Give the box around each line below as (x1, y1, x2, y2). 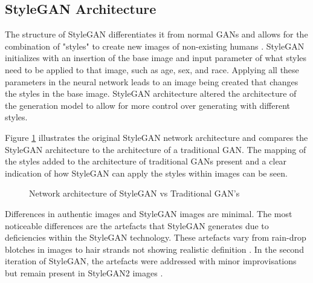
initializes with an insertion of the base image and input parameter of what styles (5, 51, 307, 64)
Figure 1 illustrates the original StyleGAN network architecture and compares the (5, 131, 308, 143)
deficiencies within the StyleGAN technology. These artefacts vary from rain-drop (5, 231, 306, 244)
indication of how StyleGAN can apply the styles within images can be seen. (5, 166, 288, 179)
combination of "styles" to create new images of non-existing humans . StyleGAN (5, 39, 305, 52)
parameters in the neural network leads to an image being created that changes (5, 75, 298, 88)
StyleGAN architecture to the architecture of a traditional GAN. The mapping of (5, 143, 306, 155)
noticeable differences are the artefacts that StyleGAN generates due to (5, 219, 269, 232)
